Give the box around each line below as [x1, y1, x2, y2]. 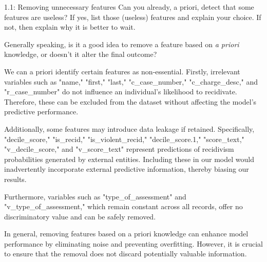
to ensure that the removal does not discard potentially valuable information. [4, 248, 247, 259]
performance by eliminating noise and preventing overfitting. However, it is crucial [4, 238, 263, 249]
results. [4, 173, 27, 184]
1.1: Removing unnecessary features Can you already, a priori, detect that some [4, 2, 254, 12]
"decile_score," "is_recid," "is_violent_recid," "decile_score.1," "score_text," [4, 133, 244, 144]
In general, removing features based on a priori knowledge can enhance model [4, 228, 249, 239]
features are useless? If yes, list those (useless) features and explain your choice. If [4, 11, 261, 22]
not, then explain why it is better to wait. [4, 22, 136, 32]
